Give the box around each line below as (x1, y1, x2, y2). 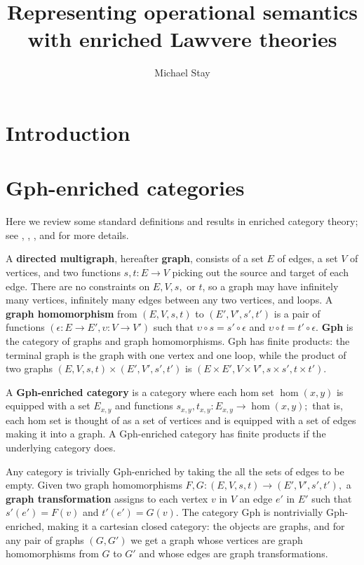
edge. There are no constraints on (6, 278, 150, 293)
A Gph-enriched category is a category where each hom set (6, 384, 274, 399)
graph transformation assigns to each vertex (6, 491, 208, 505)
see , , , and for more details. (6, 227, 129, 242)
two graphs (6, 361, 53, 376)
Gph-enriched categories (6, 173, 245, 202)
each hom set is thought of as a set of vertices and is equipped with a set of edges (6, 412, 356, 427)
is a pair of (274, 306, 321, 320)
